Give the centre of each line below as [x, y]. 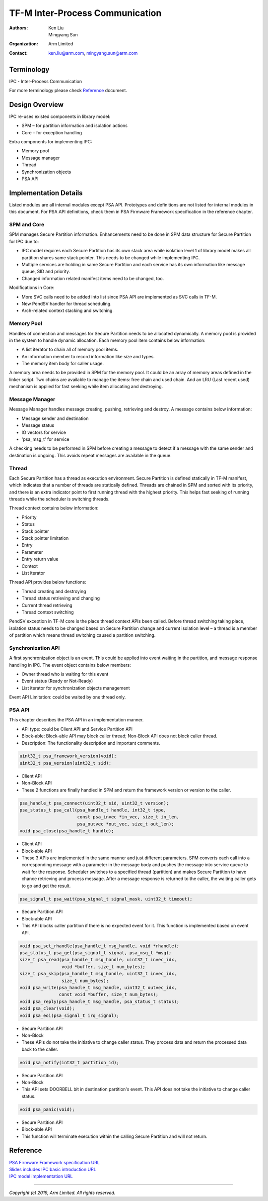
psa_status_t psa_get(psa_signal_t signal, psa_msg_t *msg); [96, 953]
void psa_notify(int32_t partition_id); [69, 1062]
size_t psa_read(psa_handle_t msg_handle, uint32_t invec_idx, [98, 960]
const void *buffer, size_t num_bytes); [109, 995]
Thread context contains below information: [54, 508]
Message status [38, 425]
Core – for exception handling [52, 132]
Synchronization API [34, 648]
